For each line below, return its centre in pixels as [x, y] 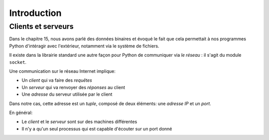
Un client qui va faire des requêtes [57, 80]
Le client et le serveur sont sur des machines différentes [79, 122]
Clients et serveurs [41, 26]
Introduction [35, 13]
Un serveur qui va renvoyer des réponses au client [73, 87]
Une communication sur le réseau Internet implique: [62, 71]
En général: [21, 113]
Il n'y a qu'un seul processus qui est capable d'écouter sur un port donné [97, 129]
